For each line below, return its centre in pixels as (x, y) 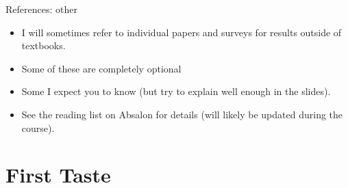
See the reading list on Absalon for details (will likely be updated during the (182, 114)
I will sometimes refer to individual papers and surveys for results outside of (182, 32)
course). (38, 127)
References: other (41, 9)
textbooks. (43, 45)
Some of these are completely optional (101, 68)
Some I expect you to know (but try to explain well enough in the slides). (176, 91)
